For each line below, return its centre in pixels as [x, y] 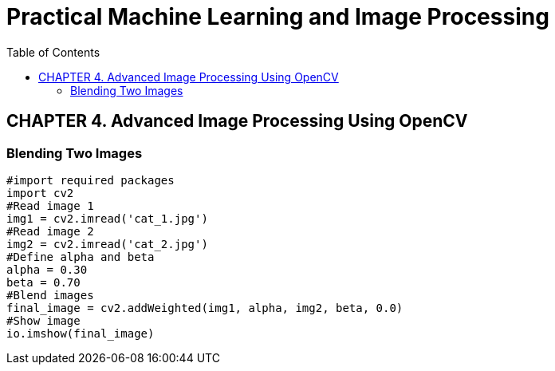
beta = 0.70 [43, 282]
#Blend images [50, 295]
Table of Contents [53, 52]
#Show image [43, 320]
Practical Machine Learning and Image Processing [278, 17]
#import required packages [91, 180]
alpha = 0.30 [47, 269]
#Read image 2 [50, 231]
